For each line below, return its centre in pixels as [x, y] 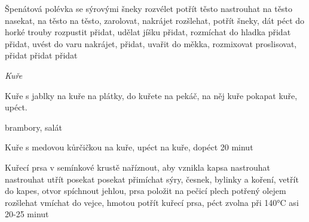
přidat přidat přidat [41, 55]
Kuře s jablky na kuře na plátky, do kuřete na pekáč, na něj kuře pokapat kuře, [151, 95]
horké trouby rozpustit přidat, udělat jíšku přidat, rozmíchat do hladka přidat [148, 32]
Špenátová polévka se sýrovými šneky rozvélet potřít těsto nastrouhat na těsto [149, 8]
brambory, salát [33, 127]
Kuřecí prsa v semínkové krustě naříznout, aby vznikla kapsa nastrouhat [137, 167]
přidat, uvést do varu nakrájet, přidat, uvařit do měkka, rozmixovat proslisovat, [151, 43]
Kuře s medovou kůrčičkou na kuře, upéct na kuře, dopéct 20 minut [129, 147]
